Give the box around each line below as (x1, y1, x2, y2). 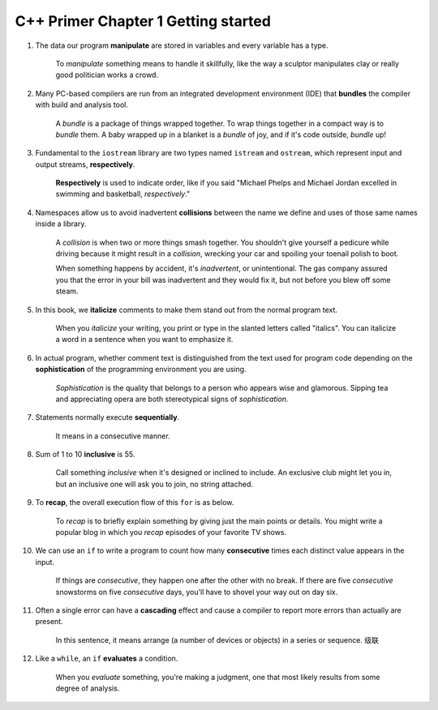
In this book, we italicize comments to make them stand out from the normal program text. (35, 305, 338, 314)
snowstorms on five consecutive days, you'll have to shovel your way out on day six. (55, 587, 338, 597)
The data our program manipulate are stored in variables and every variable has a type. (35, 41, 328, 50)
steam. (55, 286, 79, 296)
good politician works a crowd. (55, 70, 158, 80)
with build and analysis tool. (35, 100, 129, 109)
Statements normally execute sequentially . (35, 413, 180, 422)
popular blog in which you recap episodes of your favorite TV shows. (55, 528, 287, 537)
